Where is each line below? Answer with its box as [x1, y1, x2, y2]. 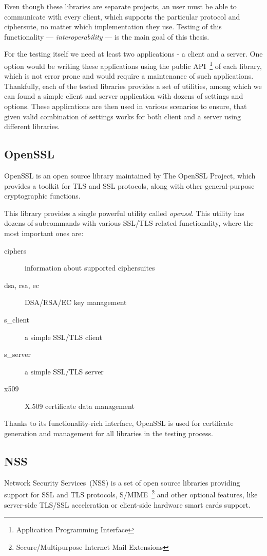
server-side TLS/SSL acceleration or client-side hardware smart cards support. [4, 499, 251, 510]
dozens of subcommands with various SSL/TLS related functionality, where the [4, 218, 254, 228]
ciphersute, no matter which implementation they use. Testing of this [4, 21, 222, 32]
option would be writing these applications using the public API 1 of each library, [4, 59, 262, 71]
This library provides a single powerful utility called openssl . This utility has [4, 207, 244, 218]
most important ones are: [4, 227, 84, 238]
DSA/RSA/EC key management [25, 297, 127, 308]
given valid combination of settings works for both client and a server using [4, 111, 241, 121]
